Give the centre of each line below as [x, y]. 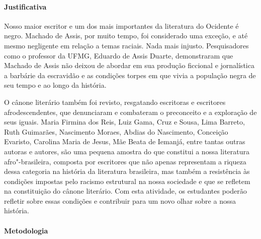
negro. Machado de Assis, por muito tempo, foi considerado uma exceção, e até [126, 36]
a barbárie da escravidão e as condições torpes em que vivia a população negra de [130, 75]
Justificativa [25, 6]
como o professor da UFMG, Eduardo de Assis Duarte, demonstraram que [119, 55]
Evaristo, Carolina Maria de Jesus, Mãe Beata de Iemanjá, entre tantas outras [125, 141]
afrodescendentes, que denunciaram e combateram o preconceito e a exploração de [130, 112]
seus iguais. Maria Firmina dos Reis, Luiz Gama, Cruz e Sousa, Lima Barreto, [124, 122]
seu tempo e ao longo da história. [55, 85]
